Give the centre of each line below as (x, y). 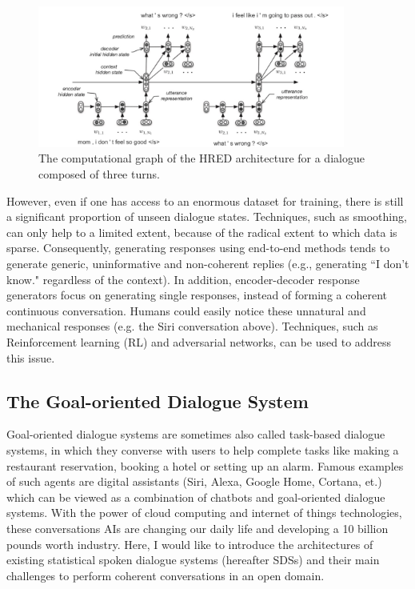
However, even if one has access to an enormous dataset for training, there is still (205, 200)
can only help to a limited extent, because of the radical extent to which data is (202, 232)
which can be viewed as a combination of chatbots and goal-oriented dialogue (196, 497)
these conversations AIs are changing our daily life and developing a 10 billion (198, 528)
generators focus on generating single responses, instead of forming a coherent (197, 295)
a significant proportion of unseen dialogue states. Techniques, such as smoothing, (207, 216)
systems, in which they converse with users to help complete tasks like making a (203, 450)
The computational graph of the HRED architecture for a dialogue (202, 158)
